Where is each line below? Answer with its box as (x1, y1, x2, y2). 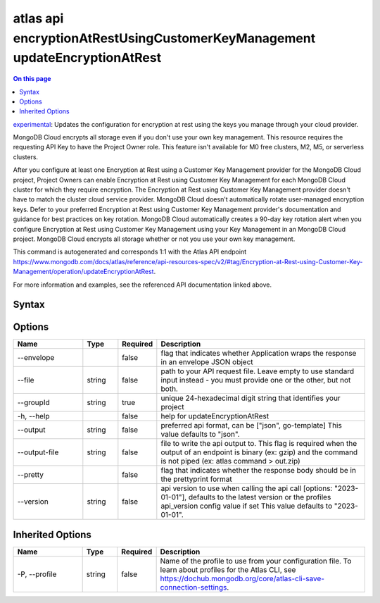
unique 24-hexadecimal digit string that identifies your (160, 393, 341, 403)
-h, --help (17, 411, 50, 421)
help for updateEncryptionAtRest (160, 411, 270, 421)
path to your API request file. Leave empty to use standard (160, 366, 355, 376)
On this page (13, 75, 51, 83)
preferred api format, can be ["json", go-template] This (160, 421, 343, 430)
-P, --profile (17, 569, 57, 579)
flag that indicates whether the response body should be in (160, 466, 357, 475)
